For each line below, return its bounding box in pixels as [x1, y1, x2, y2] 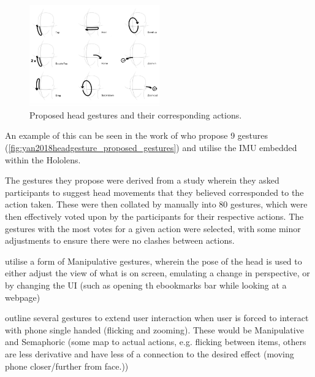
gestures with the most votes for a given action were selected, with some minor [5, 222, 301, 235]
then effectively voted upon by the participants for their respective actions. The [5, 210, 304, 223]
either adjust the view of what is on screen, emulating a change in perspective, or [5, 266, 310, 279]
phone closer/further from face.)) [5, 359, 129, 372]
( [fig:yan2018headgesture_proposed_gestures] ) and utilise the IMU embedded [5, 141, 297, 154]
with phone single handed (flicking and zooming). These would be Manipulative [5, 323, 304, 336]
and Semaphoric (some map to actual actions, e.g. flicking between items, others [5, 335, 306, 348]
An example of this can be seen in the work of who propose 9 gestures [5, 129, 268, 142]
